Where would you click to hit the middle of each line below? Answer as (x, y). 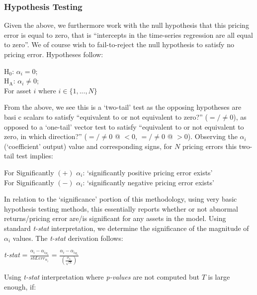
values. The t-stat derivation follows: (68, 238)
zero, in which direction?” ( (45, 136)
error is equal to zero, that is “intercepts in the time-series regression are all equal (128, 35)
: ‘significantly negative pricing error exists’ (148, 182)
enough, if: (20, 287)
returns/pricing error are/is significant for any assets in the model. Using (115, 218)
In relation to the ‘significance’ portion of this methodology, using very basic (121, 199)
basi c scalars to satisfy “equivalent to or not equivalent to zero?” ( (106, 116)
